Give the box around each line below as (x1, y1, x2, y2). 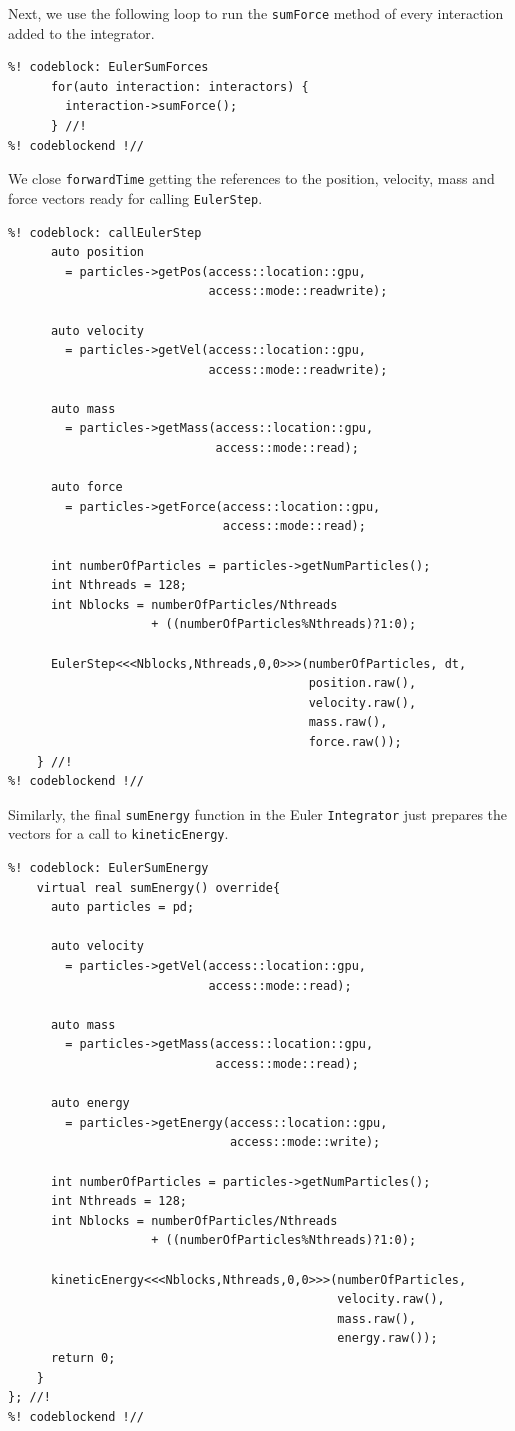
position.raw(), (308, 676, 417, 691)
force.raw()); (308, 734, 402, 749)
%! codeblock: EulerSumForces (8, 60, 209, 75)
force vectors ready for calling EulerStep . (8, 187, 263, 208)
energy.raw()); (337, 1331, 438, 1346)
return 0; (50, 1350, 116, 1365)
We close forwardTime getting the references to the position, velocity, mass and (8, 168, 495, 189)
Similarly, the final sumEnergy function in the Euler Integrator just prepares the (8, 803, 508, 824)
